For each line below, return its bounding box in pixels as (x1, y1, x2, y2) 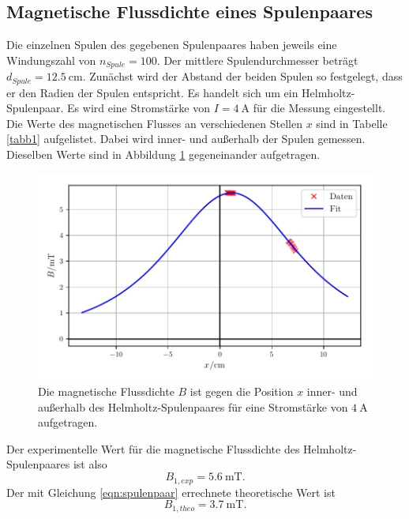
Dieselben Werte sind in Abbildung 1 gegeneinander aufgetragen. (6, 146, 321, 163)
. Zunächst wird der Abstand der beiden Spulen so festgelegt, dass (82, 68, 403, 85)
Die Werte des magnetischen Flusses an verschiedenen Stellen (6, 115, 302, 131)
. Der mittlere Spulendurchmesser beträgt (156, 51, 358, 68)
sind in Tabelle (316, 115, 388, 131)
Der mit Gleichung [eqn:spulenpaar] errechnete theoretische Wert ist (6, 483, 336, 500)
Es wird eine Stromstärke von (67, 100, 210, 116)
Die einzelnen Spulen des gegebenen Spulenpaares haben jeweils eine (6, 36, 337, 53)
